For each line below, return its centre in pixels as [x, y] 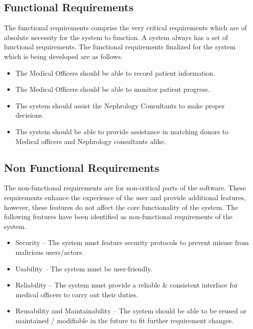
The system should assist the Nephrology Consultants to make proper [120, 105]
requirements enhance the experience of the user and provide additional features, [125, 197]
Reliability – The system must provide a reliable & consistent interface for [126, 285]
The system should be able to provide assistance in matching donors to [122, 131]
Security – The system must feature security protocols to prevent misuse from [132, 242]
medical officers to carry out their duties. [77, 294]
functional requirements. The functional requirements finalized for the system [120, 47]
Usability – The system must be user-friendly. [84, 268]
